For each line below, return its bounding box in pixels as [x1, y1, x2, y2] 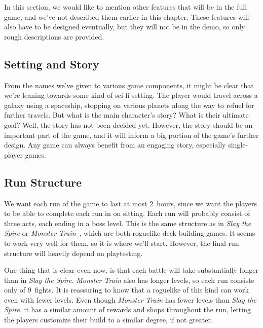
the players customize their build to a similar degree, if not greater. [4, 314, 213, 325]
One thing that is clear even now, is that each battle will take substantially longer [4, 265, 259, 275]
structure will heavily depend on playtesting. [4, 247, 143, 258]
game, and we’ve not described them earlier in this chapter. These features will [4, 11, 249, 22]
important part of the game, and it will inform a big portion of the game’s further [4, 129, 259, 140]
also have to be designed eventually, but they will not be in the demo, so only [4, 21, 245, 32]
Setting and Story [4, 56, 99, 71]
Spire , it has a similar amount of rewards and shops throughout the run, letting [4, 304, 251, 315]
